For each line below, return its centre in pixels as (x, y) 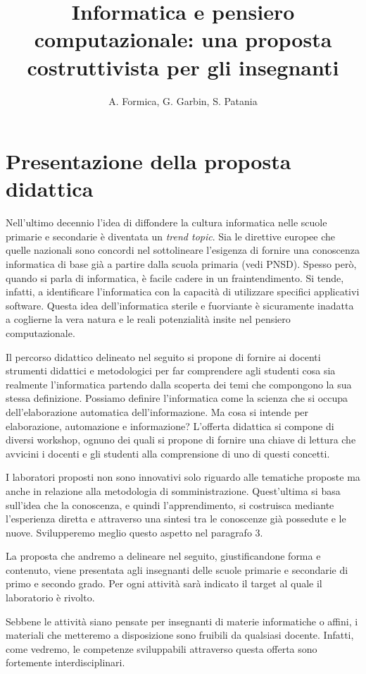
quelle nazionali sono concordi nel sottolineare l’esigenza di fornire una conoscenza (183, 250)
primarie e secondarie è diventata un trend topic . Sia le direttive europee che (170, 236)
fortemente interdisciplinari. (65, 662)
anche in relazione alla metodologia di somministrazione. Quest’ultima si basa (173, 490)
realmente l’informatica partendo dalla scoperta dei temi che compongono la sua (179, 384)
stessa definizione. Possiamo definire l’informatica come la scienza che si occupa (177, 398)
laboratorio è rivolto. (50, 598)
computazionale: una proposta (183, 39)
